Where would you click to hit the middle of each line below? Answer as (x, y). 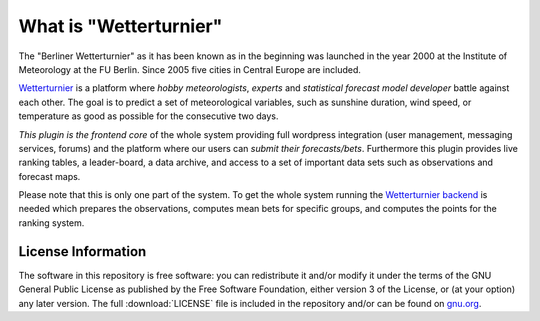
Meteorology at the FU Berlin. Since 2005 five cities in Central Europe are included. (190, 69)
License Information (82, 251)
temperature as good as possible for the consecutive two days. (148, 116)
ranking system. (51, 222)
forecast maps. (49, 176)
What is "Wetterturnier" (120, 26)
